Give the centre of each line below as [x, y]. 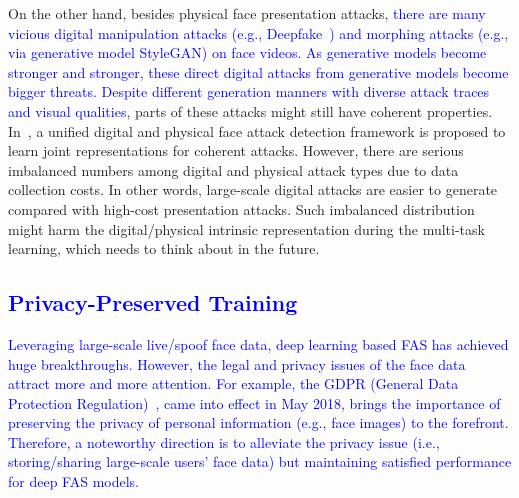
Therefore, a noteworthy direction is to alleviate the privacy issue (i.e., [224, 441]
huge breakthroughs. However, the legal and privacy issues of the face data [237, 363]
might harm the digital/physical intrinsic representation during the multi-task [246, 228]
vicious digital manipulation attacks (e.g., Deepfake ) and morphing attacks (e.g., [258, 32]
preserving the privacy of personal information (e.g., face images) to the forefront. [258, 422]
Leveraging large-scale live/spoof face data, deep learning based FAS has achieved [258, 343]
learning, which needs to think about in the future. [164, 248]
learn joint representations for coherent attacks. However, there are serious [236, 150]
